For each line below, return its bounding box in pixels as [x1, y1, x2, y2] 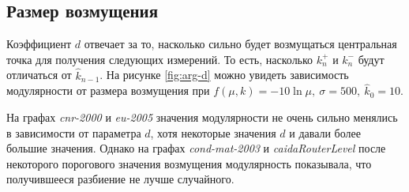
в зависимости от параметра [6, 124, 141, 141]
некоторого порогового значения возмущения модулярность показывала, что [6, 155, 372, 171]
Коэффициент [6, 36, 72, 52]
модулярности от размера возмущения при [6, 82, 210, 99]
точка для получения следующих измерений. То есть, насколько [6, 51, 313, 67]
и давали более [289, 124, 361, 141]
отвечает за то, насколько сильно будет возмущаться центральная [84, 36, 397, 52]
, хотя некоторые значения [150, 124, 276, 141]
